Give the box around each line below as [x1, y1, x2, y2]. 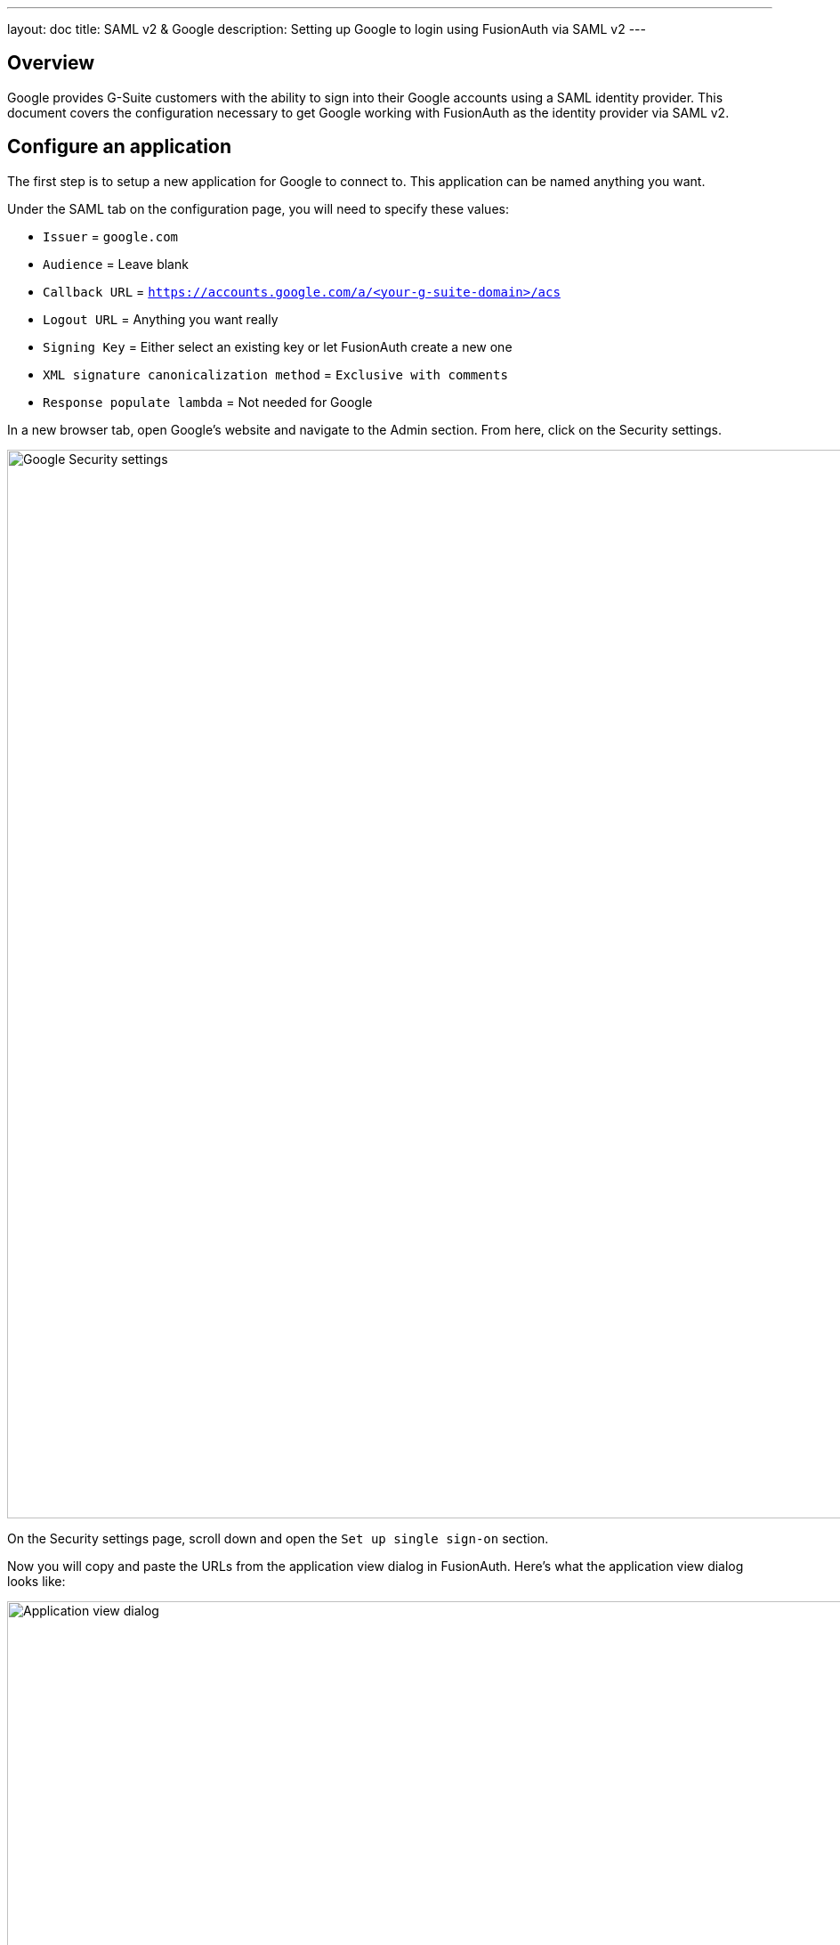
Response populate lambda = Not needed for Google [43, 394, 373, 410]
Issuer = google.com [43, 228, 179, 244]
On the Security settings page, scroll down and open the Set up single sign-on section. [7, 1530, 549, 1546]
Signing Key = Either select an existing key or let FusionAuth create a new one [43, 338, 513, 354]
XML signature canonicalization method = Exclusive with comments [43, 366, 508, 382]
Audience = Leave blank [43, 256, 189, 272]
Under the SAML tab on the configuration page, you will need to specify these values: [7, 200, 509, 216]
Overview [7, 52, 95, 75]
